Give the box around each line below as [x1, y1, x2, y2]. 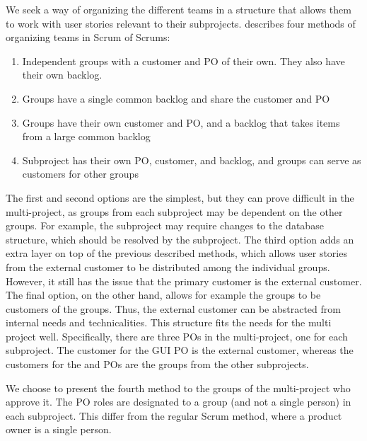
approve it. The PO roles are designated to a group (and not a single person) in [6, 394, 351, 409]
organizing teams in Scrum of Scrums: [6, 30, 170, 45]
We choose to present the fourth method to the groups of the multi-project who [6, 380, 351, 395]
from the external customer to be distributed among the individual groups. [6, 259, 330, 274]
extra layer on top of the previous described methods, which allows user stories [6, 246, 347, 260]
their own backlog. [22, 67, 103, 82]
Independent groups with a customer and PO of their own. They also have [22, 53, 345, 68]
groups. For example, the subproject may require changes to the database [6, 218, 324, 233]
